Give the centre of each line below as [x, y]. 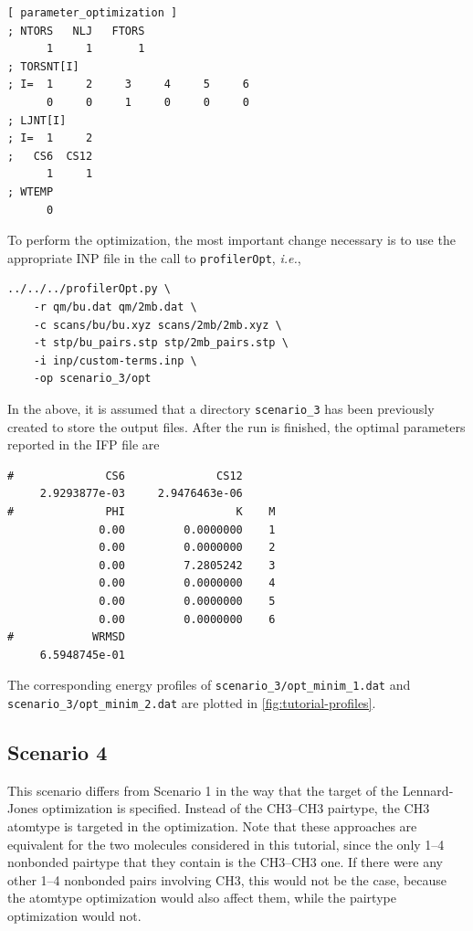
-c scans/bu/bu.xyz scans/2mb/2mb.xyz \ [158, 325]
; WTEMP [31, 191]
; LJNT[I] [37, 120]
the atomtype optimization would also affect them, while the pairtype [202, 898]
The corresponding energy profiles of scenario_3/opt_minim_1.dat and [209, 685]
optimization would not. [74, 915]
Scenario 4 [58, 752]
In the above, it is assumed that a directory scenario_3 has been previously [221, 408]
